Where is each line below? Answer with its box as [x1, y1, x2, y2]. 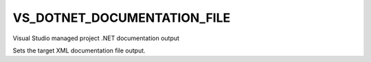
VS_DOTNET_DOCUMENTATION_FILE [12, 10, 231, 25]
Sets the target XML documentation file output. [12, 46, 146, 55]
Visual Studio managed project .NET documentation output [12, 34, 180, 42]
